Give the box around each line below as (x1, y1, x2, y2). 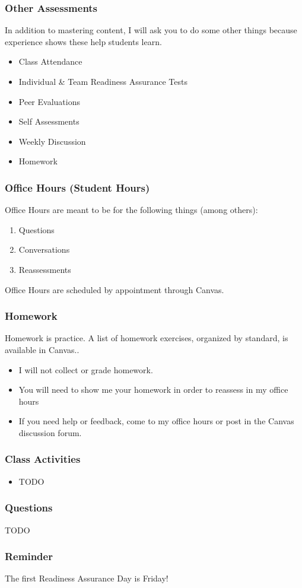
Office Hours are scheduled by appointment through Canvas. (5, 283, 224, 295)
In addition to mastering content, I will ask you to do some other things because (5, 24, 297, 36)
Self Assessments (18, 115, 80, 128)
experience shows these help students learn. (5, 35, 162, 47)
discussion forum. (18, 426, 82, 438)
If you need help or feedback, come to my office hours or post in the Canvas (18, 415, 294, 427)
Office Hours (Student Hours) (5, 180, 150, 195)
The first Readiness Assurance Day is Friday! (5, 572, 169, 584)
